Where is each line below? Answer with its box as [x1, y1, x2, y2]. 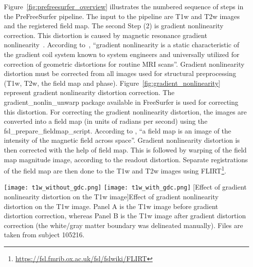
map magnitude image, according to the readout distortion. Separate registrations [4, 154, 248, 164]
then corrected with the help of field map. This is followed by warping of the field [4, 144, 247, 154]
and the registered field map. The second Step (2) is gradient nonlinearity [4, 20, 224, 31]
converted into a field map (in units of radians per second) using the [4, 116, 208, 126]
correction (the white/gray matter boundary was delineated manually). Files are [4, 220, 243, 230]
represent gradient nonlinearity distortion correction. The [4, 87, 175, 97]
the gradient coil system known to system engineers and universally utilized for [4, 49, 239, 59]
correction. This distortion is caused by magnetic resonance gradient [4, 30, 207, 40]
